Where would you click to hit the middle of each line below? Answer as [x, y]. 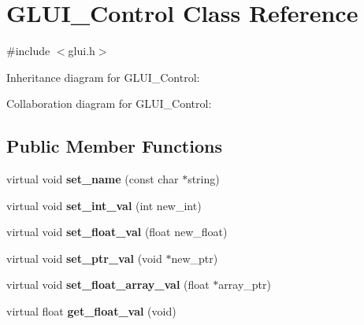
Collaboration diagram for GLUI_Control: [109, 103]
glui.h [82, 51]
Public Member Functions [114, 146]
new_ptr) [195, 258]
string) [204, 179]
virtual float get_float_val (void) [91, 311]
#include [28, 51]
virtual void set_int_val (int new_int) [104, 205]
